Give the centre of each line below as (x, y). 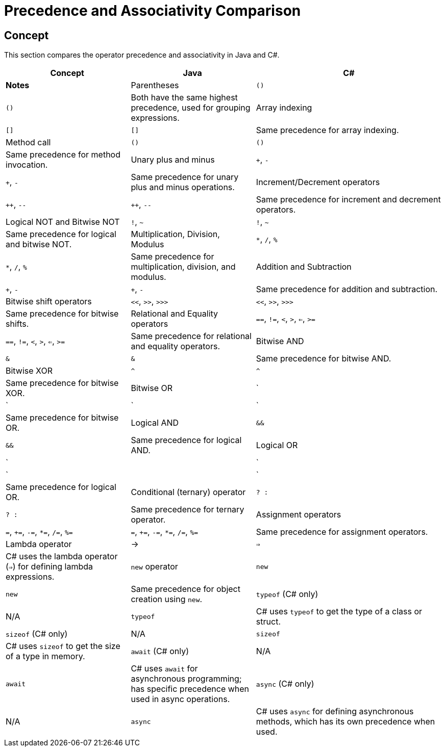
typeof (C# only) (287, 594)
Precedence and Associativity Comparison (153, 11)
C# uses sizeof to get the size (63, 646)
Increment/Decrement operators (318, 182)
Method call (28, 143)
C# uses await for (164, 669)
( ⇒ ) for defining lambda (50, 567)
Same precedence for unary (185, 177)
